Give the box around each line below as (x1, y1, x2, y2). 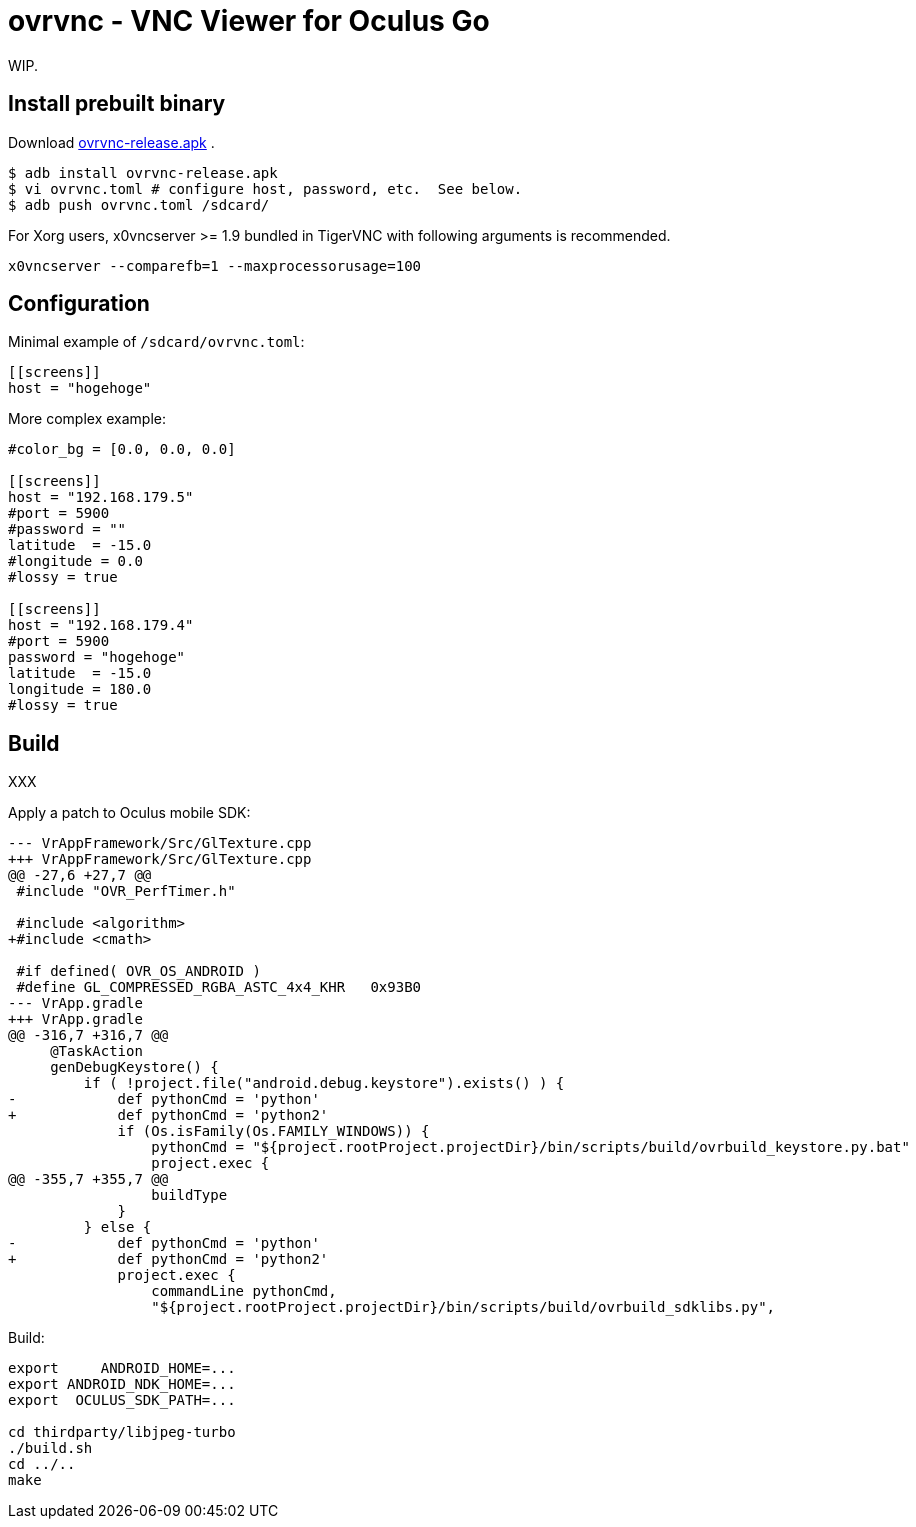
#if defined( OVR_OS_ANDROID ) (16, 963, 261, 980)
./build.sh (8, 1440, 93, 1457)
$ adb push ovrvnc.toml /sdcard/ (8, 196, 270, 213)
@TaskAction (50, 1043, 143, 1060)
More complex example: (8, 410, 166, 428)
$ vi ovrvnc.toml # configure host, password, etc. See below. (8, 180, 523, 197)
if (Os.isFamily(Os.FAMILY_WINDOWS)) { (117, 1123, 430, 1140)
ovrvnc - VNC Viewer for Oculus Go (8, 4, 490, 38)
